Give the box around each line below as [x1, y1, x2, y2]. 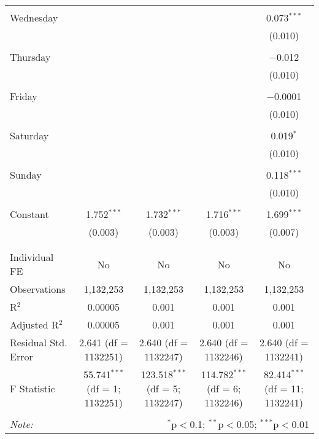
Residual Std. [10, 335, 67, 349]
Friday [10, 89, 37, 103]
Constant [10, 207, 49, 221]
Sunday [10, 168, 42, 182]
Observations [10, 282, 66, 296]
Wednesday [10, 10, 58, 25]
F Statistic [10, 381, 55, 395]
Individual [10, 250, 54, 264]
